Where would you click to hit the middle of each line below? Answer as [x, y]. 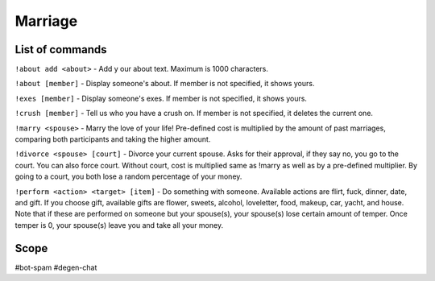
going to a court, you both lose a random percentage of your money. [128, 176]
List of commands [61, 50]
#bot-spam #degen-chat [56, 267]
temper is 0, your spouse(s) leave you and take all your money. [119, 225]
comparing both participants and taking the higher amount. [113, 139]
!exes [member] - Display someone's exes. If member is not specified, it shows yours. [161, 98]
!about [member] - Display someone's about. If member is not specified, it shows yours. [165, 84]
